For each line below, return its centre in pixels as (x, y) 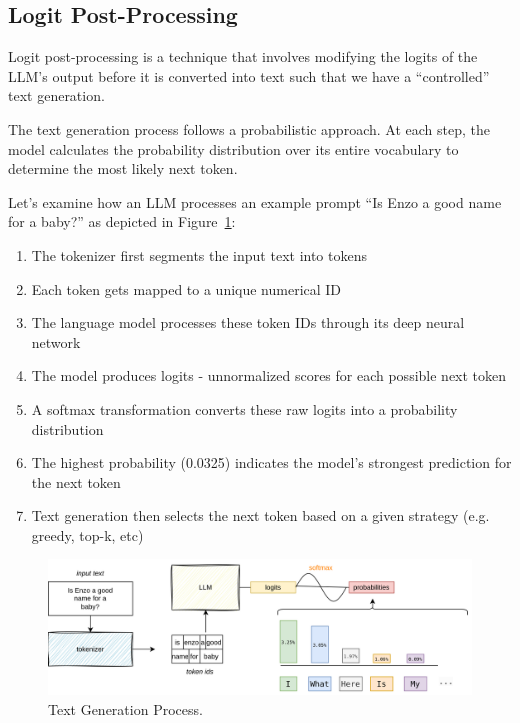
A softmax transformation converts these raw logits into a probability (244, 408)
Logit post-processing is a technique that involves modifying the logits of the (243, 56)
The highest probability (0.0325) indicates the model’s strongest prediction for (271, 462)
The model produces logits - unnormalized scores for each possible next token (269, 375)
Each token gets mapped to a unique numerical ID (186, 288)
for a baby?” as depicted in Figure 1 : (122, 221)
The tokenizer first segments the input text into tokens (199, 254)
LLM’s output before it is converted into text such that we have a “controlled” (249, 75)
